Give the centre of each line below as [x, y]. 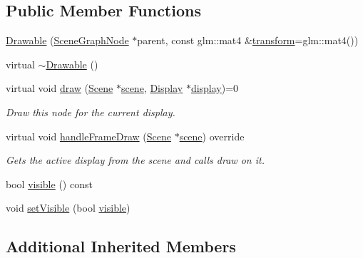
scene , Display [152, 88]
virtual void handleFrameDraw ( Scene [88, 136]
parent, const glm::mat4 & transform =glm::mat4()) [248, 40]
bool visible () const [49, 184]
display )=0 [215, 88]
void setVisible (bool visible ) [68, 208]
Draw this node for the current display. [91, 112]
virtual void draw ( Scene [60, 88]
